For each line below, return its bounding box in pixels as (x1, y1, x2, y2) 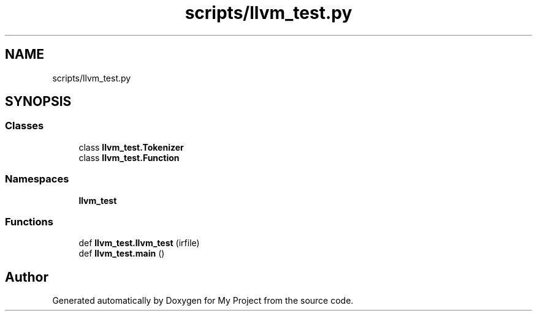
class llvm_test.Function (78, 152, 180, 163)
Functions (5, 215, 53, 228)
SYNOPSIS (5, 94, 72, 110)
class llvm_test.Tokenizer (78, 141, 184, 152)
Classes (5, 119, 44, 132)
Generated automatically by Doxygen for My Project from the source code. (52, 295, 354, 306)
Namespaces (5, 173, 69, 186)
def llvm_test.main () (78, 248, 165, 259)
